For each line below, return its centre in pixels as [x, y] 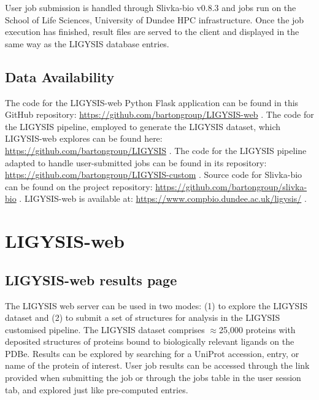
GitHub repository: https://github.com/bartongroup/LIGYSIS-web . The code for [159, 114]
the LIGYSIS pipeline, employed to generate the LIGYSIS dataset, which [143, 126]
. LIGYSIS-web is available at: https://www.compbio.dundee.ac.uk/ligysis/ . [163, 198]
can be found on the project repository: [79, 186]
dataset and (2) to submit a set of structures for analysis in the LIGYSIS [143, 317]
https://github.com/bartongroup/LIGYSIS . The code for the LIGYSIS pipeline [156, 150]
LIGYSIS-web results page [91, 279]
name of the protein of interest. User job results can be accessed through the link [157, 365]
